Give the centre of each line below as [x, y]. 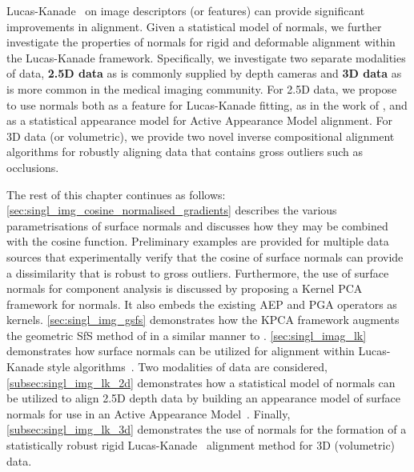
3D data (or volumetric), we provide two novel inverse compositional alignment [201, 136]
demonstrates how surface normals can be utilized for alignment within [181, 351]
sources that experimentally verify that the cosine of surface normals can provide [205, 256]
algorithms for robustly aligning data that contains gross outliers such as [185, 152]
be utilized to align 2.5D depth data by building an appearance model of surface [203, 398]
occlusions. [33, 167]
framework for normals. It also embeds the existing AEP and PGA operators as [202, 304]
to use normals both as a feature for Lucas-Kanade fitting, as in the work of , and [207, 104]
